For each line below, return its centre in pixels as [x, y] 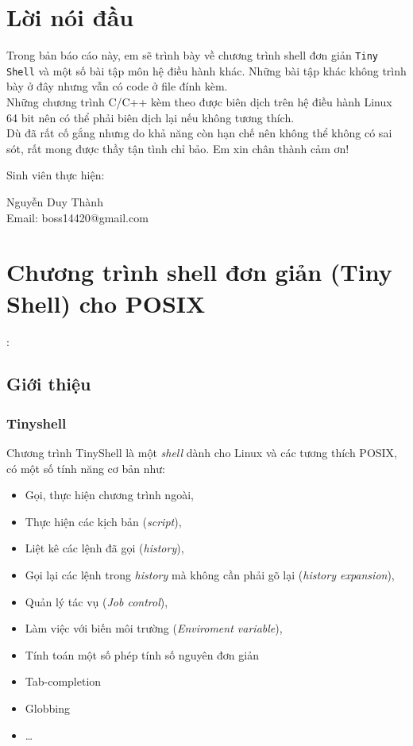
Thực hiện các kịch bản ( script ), [103, 521]
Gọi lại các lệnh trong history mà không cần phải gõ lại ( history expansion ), [210, 575]
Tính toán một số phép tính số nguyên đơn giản [142, 654]
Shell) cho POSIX [106, 303]
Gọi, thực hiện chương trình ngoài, [109, 495]
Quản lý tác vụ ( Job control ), [96, 601]
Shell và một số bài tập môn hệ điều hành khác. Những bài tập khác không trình [206, 70]
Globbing [47, 708]
